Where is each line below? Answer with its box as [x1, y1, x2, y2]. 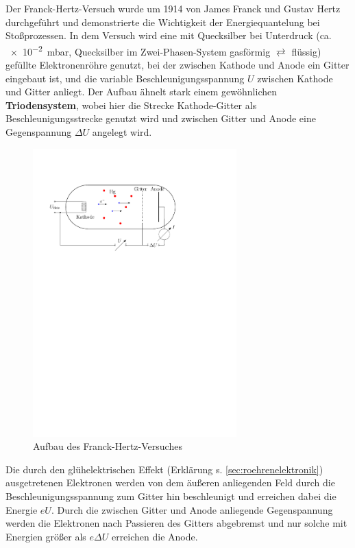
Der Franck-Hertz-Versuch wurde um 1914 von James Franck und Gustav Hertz [5, 1, 341, 15]
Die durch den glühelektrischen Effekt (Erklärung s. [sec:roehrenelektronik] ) [5, 462, 323, 476]
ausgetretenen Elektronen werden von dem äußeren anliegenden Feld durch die [5, 475, 335, 490]
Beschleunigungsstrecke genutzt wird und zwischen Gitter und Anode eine [5, 111, 316, 126]
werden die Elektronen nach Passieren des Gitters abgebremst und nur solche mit [5, 516, 347, 530]
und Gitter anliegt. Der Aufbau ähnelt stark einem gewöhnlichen [5, 84, 278, 99]
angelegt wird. [92, 125, 152, 139]
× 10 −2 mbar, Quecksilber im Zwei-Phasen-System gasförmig [10, 42, 271, 58]
